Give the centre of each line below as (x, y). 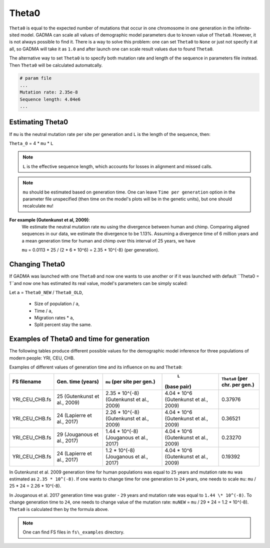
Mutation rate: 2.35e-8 (49, 92)
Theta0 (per (235, 378)
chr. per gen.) (238, 385)
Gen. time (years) (78, 381)
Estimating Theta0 (39, 122)
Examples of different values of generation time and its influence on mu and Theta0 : (96, 367)
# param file (36, 78)
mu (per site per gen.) (130, 381)
